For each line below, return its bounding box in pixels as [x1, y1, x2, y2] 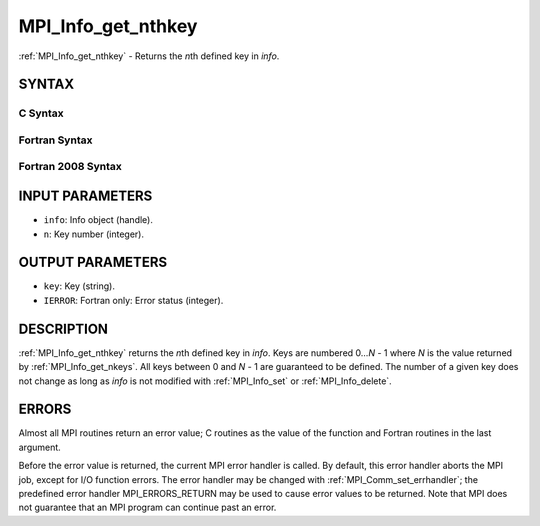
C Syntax [18, 106, 64, 120]
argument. [18, 441, 62, 453]
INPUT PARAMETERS [18, 188, 153, 205]
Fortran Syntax [18, 133, 93, 147]
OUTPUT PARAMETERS [18, 254, 168, 271]
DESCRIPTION [18, 320, 109, 337]
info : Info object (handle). [43, 214, 154, 226]
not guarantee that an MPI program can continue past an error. [18, 501, 277, 514]
